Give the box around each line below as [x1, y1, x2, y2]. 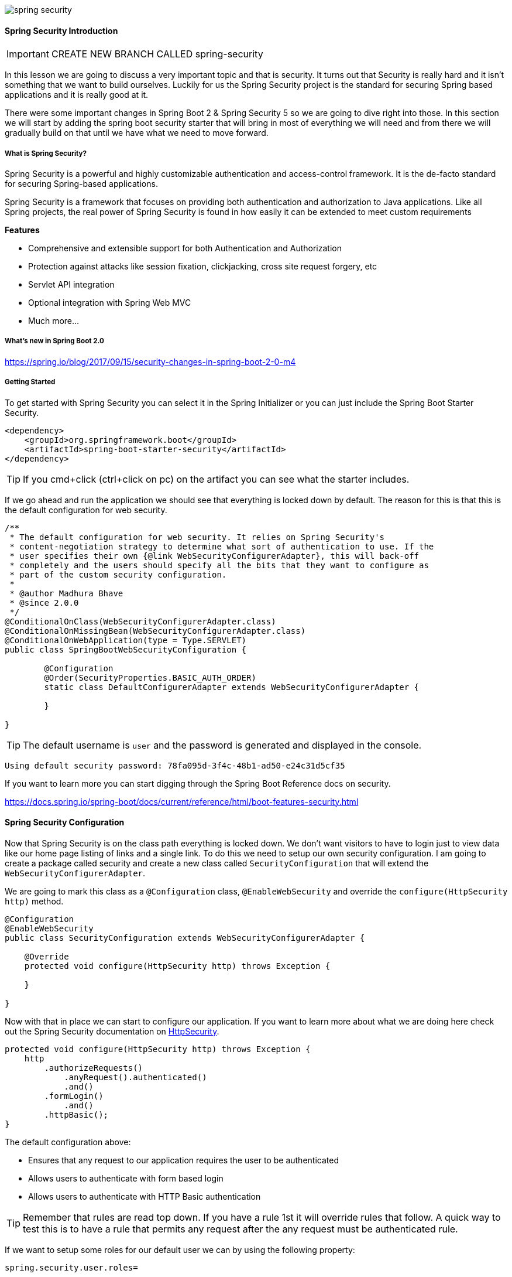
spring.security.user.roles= [5, 1262, 138, 1272]
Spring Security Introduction [5, 25, 118, 36]
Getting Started [5, 378, 56, 387]
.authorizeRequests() [44, 1063, 143, 1073]
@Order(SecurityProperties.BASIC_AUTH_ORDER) [44, 672, 256, 682]
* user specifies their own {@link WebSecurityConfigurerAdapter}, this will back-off [9, 551, 420, 561]
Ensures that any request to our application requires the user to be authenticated [28, 1155, 339, 1165]
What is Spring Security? [5, 149, 87, 158]
